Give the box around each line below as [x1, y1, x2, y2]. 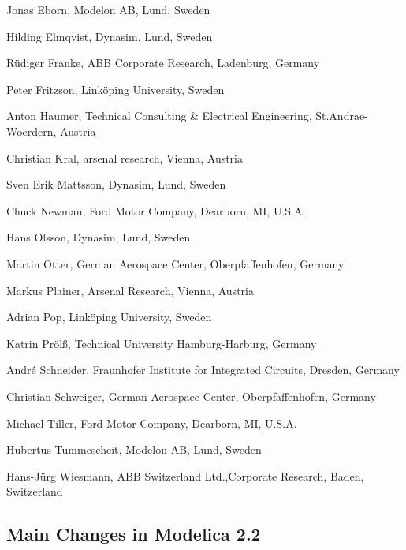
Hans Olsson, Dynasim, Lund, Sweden [6, 229, 191, 245]
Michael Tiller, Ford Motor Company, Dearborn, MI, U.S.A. [6, 414, 297, 431]
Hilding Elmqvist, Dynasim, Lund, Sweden [6, 28, 213, 44]
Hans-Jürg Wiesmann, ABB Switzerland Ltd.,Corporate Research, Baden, [6, 467, 364, 484]
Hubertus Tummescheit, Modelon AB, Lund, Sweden [6, 441, 262, 458]
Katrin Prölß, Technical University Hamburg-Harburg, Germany [6, 335, 317, 351]
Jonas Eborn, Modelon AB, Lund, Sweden [6, 2, 210, 17]
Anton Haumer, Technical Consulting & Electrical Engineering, [6, 107, 312, 124]
